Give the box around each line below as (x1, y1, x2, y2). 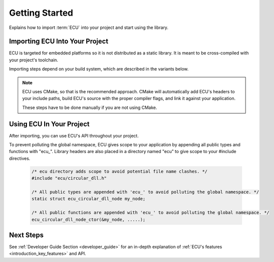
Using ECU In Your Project (9, 120, 90, 128)
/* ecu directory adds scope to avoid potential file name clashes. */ (31, 168, 208, 174)
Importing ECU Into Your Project (9, 37, 109, 46)
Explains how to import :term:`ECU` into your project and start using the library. (9, 25, 169, 30)
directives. (9, 155, 30, 161)
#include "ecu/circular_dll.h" (31, 176, 107, 181)
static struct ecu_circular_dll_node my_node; (31, 196, 146, 202)
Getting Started (9, 7, 74, 18)
